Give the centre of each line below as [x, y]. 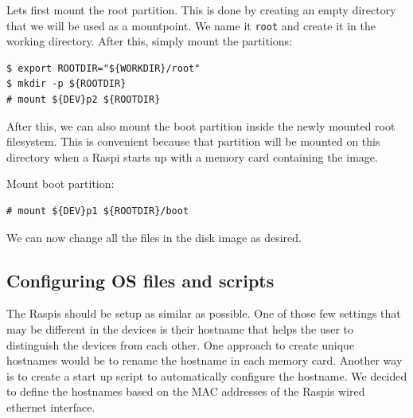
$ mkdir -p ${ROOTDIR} [66, 84]
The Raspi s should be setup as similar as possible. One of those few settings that [204, 313]
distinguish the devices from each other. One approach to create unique [181, 344]
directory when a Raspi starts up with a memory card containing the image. [192, 156]
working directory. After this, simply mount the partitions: [150, 41]
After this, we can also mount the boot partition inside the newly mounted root [201, 125]
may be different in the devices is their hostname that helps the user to [180, 328]
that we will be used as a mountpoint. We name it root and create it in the [191, 25]
